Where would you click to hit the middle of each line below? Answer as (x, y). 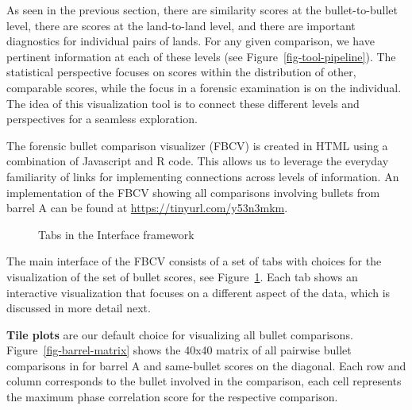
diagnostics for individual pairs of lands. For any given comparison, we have (191, 41)
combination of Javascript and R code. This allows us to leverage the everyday (198, 161)
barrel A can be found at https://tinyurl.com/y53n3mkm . (147, 208)
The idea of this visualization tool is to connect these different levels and (183, 103)
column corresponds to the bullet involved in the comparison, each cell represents (204, 381)
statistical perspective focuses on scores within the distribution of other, (181, 72)
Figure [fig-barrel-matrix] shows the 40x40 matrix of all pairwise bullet (179, 350)
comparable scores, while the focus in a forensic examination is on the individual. (204, 87)
